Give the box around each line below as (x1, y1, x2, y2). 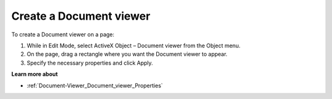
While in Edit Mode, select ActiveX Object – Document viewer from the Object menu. (26, 42, 241, 49)
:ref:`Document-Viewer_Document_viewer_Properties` (26, 82, 163, 89)
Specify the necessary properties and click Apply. (26, 59, 153, 66)
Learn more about (11, 71, 58, 78)
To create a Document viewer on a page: (11, 31, 115, 38)
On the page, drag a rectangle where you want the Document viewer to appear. (26, 50, 227, 58)
